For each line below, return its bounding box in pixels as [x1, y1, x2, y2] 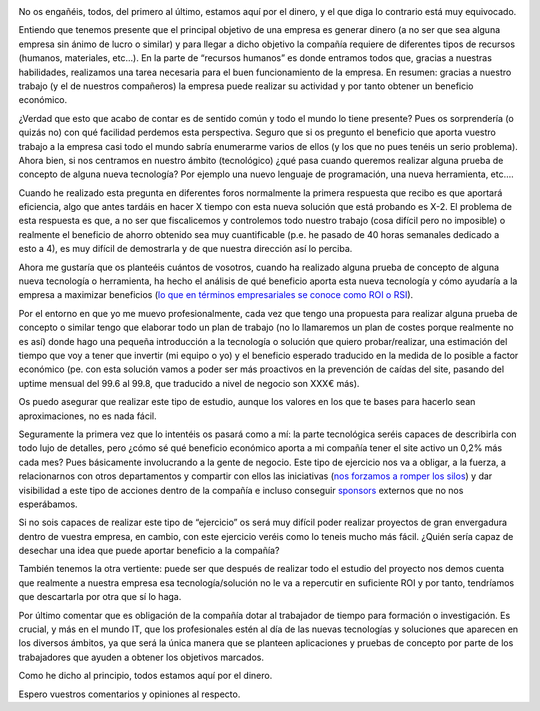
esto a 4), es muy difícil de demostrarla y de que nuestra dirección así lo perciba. [18, 243, 353, 255]
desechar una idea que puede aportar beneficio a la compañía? [18, 545, 280, 557]
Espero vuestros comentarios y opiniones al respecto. [18, 688, 241, 700]
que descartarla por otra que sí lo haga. [18, 591, 182, 603]
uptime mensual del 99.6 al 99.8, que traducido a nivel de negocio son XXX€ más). [18, 377, 360, 389]
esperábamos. [18, 498, 79, 510]
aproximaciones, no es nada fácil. [18, 410, 157, 422]
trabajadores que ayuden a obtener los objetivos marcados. [18, 651, 265, 663]
